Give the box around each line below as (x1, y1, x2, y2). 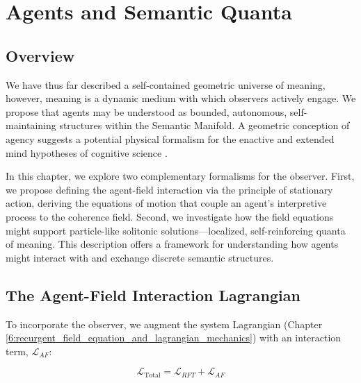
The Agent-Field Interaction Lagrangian (6, 284, 300, 305)
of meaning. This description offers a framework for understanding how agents (6, 237, 339, 251)
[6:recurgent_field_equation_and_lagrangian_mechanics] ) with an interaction (6, 330, 342, 345)
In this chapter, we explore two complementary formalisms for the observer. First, (6, 169, 355, 183)
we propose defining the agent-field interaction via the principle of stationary (6, 182, 333, 196)
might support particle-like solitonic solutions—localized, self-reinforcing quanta (6, 223, 346, 237)
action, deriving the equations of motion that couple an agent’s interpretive (6, 196, 327, 210)
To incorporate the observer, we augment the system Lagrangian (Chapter (6, 316, 323, 331)
